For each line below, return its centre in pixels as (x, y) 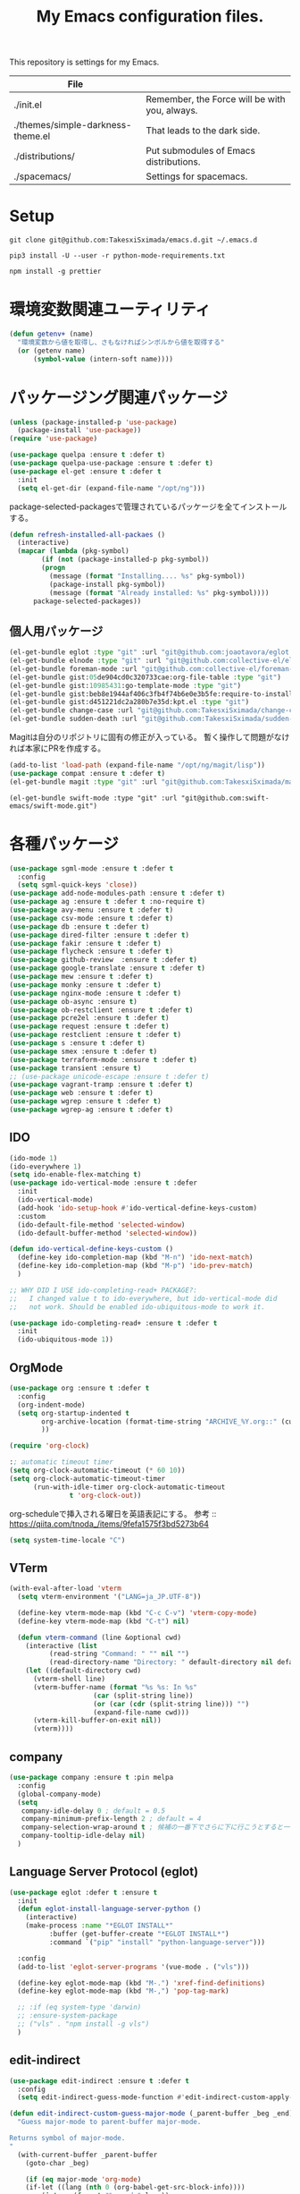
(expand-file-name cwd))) (142, 1712)
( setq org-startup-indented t (73, 1413)
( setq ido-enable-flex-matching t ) (75, 1175)
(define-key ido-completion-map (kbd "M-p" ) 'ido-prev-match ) (135, 1266)
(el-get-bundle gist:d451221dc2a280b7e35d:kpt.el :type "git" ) (129, 702)
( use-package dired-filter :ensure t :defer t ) (100, 935)
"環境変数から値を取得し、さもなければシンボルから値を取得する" (121, 342)
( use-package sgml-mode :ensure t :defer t (92, 868)
